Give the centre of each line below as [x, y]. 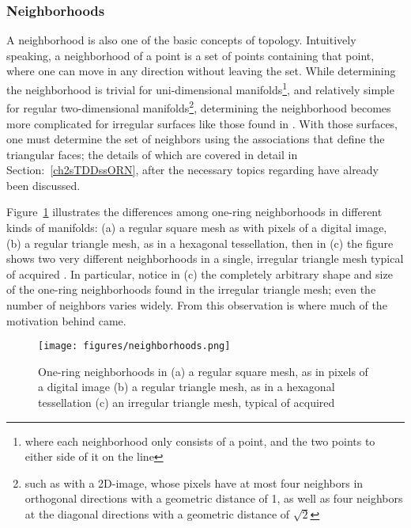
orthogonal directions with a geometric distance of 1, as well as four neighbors [214, 498]
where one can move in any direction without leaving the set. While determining [201, 71]
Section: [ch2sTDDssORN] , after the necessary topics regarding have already [193, 170]
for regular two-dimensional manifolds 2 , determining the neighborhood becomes [199, 106]
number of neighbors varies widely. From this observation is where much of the [197, 305]
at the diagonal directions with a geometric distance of [157, 514]
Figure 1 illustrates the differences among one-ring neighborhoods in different [194, 212]
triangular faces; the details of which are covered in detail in [152, 154]
